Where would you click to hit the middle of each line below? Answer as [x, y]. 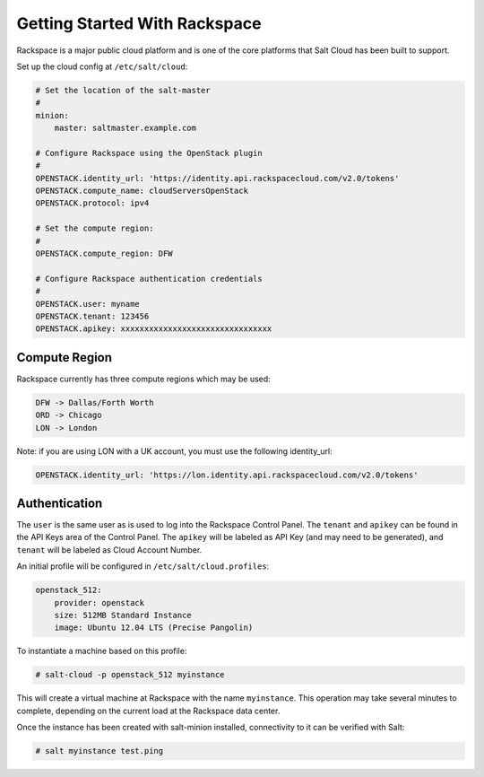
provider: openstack [99, 602]
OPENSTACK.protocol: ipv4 [92, 203]
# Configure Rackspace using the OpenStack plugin [149, 153]
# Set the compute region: [95, 228]
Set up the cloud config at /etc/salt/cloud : [102, 66]
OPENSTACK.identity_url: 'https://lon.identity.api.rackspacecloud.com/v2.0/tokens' [227, 475]
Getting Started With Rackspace [139, 23]
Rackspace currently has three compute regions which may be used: [143, 379]
